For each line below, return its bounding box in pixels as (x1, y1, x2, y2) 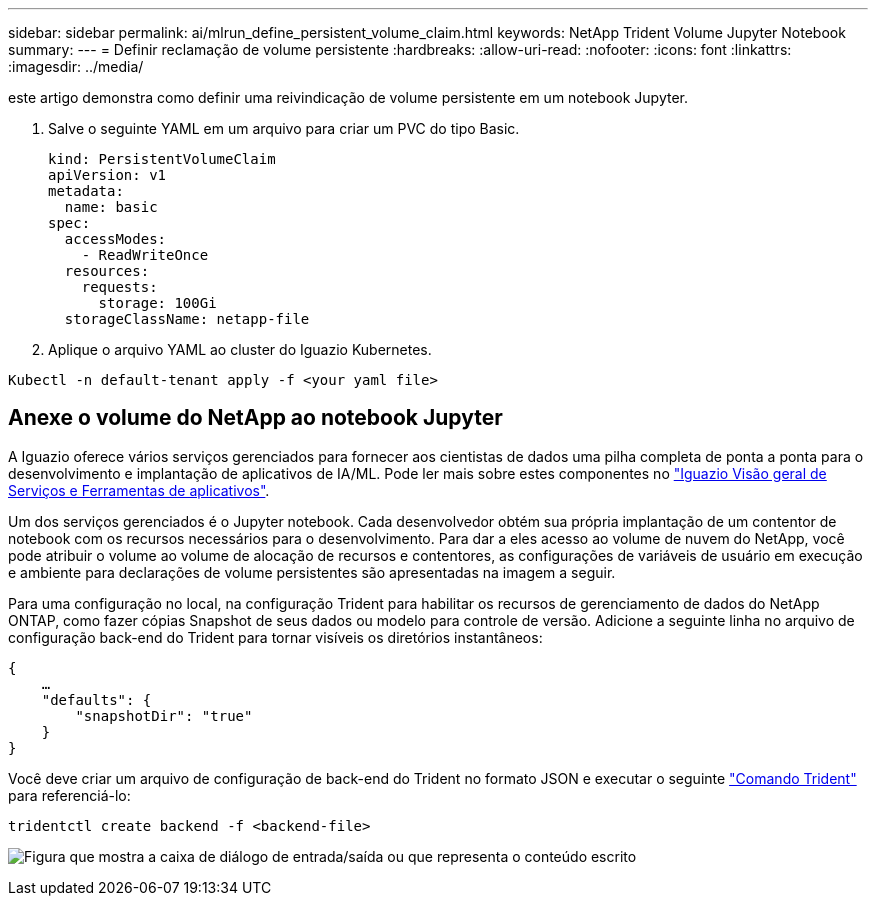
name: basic (64, 199, 158, 215)
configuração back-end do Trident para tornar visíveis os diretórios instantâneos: (8, 628, 543, 646)
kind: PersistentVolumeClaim (48, 151, 276, 167)
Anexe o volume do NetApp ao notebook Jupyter (8, 405, 503, 431)
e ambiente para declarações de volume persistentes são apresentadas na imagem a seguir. (8, 563, 616, 581)
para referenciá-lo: (8, 786, 131, 804)
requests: (81, 279, 158, 295)
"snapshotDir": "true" (75, 707, 253, 724)
